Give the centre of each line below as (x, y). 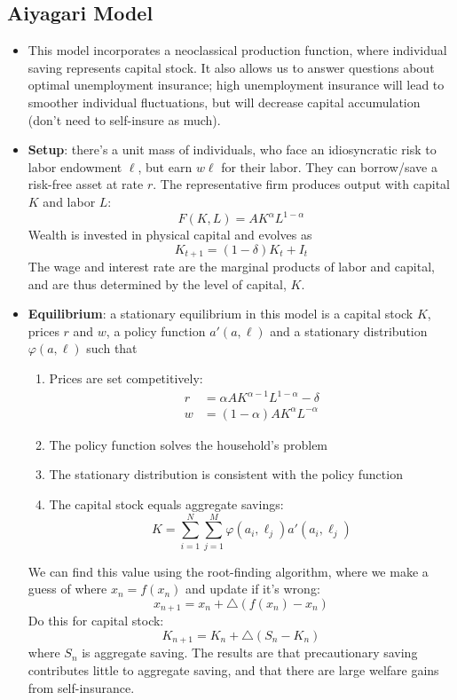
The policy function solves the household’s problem (189, 444)
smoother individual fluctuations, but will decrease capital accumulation (224, 102)
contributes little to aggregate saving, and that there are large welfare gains (233, 669)
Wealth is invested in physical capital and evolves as (170, 235)
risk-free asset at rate (86, 184)
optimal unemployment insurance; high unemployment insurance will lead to (236, 85)
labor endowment (75, 166)
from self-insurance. (81, 687)
